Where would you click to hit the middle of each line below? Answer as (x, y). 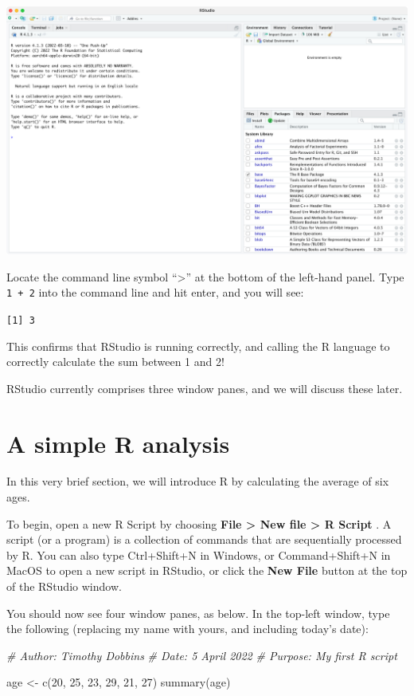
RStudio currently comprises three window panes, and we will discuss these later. (205, 388)
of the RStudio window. (64, 586)
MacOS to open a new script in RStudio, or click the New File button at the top (207, 570)
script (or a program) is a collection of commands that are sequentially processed (204, 539)
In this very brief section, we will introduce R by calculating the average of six (198, 481)
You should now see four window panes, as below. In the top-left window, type (198, 613)
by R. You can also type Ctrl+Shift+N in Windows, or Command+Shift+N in (199, 554)
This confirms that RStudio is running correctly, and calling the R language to (198, 346)
